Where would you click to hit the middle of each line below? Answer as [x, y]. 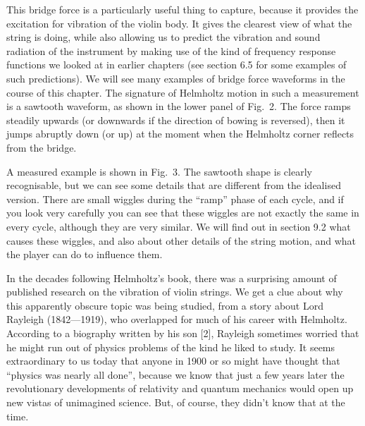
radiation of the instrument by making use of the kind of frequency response [171, 50]
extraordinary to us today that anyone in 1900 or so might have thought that [173, 361]
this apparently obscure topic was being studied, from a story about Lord [165, 305]
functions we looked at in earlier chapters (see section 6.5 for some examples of [177, 65]
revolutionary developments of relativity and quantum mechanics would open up [180, 388]
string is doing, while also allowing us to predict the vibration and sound [163, 37]
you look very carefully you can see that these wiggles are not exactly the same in [183, 213]
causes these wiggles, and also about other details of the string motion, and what [181, 240]
